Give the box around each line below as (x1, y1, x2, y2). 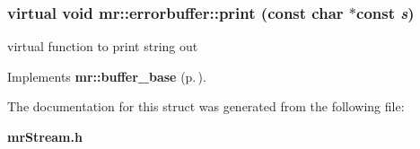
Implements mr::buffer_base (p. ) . (7, 66, 206, 85)
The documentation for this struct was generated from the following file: (7, 97, 405, 116)
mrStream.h (7, 127, 83, 145)
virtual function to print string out (7, 37, 198, 56)
